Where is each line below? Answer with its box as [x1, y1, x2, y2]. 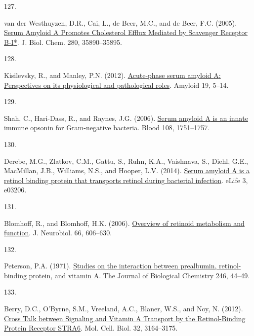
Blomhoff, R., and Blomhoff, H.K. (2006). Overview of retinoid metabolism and [4, 218, 245, 228]
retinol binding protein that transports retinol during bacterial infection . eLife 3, [4, 175, 248, 185]
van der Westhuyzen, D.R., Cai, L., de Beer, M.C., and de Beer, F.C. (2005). [4, 17, 237, 28]
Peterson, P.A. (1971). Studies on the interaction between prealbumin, [4, 261, 217, 271]
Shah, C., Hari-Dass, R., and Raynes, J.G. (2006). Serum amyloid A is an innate [4, 112, 249, 123]
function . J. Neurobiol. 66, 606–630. [4, 227, 112, 238]
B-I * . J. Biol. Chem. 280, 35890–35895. [4, 37, 122, 47]
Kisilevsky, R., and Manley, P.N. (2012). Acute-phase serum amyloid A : [4, 70, 221, 80]
